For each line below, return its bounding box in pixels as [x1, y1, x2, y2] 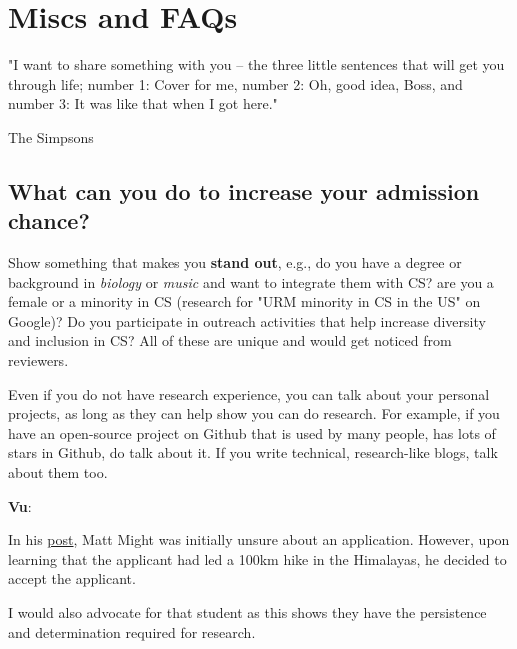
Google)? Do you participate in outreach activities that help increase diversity [8, 310, 486, 331]
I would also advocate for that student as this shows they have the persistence [8, 602, 487, 622]
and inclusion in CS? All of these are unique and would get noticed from [8, 330, 452, 351]
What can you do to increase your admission [8, 175, 480, 206]
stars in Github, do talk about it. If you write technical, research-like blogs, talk [8, 442, 498, 463]
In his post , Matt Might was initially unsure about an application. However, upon [8, 529, 510, 550]
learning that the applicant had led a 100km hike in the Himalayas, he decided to [8, 548, 507, 569]
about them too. [8, 462, 108, 483]
